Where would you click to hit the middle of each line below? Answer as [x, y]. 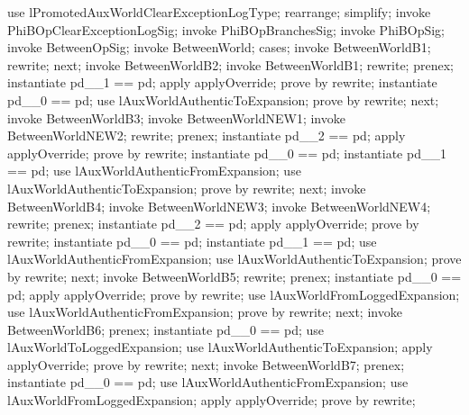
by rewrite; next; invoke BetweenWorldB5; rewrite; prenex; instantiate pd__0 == [234, 276]
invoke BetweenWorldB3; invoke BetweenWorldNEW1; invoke [176, 117]
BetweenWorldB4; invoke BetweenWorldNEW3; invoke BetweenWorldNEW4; [219, 206]
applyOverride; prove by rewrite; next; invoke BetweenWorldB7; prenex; [206, 364]
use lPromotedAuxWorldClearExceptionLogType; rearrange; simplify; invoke [219, 12]
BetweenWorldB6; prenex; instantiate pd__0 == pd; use [166, 329]
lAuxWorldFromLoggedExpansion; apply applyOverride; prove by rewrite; [212, 400]
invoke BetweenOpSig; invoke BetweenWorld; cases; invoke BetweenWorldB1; [219, 47]
